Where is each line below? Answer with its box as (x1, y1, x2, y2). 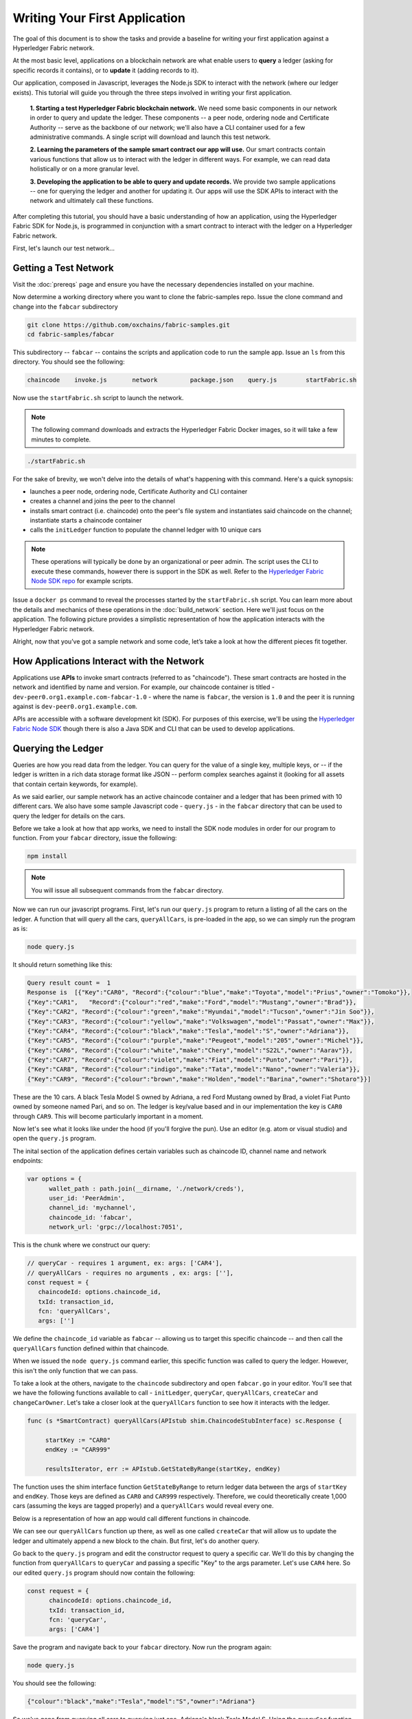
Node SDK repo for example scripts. (31, 577, 133, 585)
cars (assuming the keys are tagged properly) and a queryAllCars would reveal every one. (12, 1502, 274, 1510)
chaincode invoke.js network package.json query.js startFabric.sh (27, 376, 357, 384)
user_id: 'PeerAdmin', (49, 1194, 126, 1202)
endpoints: (12, 1157, 43, 1165)
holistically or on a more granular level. (30, 165, 140, 173)
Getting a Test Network (12, 262, 115, 274)
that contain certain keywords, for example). (12, 780, 138, 788)
